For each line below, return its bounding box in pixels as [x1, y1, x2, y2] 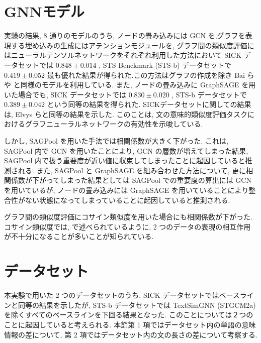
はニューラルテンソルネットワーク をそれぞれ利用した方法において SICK [4, 50, 242, 60]
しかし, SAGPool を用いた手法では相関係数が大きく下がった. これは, [4, 136, 228, 146]
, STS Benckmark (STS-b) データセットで [99, 59, 232, 70]
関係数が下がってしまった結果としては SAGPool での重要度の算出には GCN [4, 175, 251, 185]
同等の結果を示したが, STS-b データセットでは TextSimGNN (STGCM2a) [18, 299, 256, 310]
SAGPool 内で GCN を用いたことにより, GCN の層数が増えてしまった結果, [4, 145, 248, 156]
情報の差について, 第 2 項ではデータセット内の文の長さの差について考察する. [4, 329, 257, 339]
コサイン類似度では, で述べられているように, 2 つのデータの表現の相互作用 [4, 221, 251, 232]
